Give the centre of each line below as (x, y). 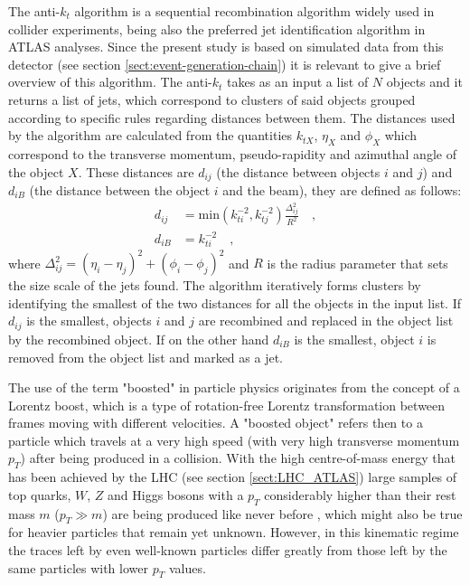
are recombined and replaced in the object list (326, 321)
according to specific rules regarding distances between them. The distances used (232, 117)
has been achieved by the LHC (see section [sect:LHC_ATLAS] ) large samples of (233, 477)
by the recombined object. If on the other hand (139, 339)
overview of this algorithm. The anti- (110, 82)
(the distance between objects (298, 171)
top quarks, (40, 494)
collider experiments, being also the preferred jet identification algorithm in (217, 28)
